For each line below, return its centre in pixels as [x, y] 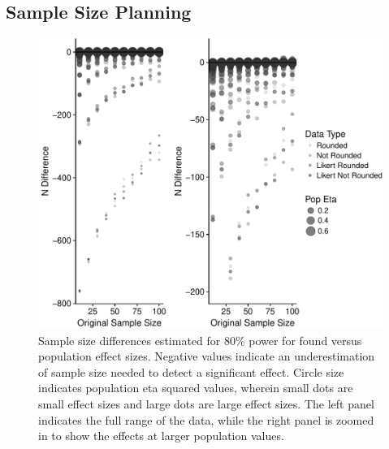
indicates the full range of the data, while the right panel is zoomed [206, 419]
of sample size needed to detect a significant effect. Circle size [191, 371]
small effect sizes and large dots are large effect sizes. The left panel [206, 403]
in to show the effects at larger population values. [161, 436]
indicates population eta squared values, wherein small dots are [196, 388]
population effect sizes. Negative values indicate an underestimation [207, 356]
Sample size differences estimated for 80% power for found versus [200, 340]
